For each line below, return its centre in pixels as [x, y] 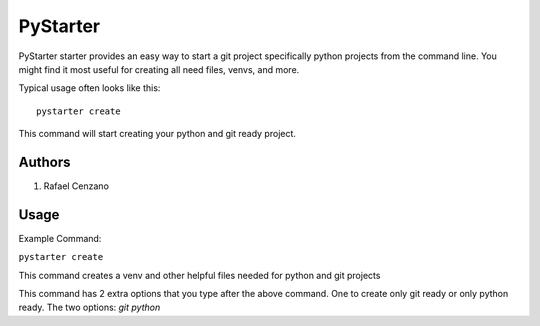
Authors [44, 161]
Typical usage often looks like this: [89, 88]
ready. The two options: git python [89, 307]
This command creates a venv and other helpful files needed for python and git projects [199, 275]
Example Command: [60, 238]
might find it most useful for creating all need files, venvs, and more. [159, 69]
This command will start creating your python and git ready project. [157, 134]
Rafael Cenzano [76, 186]
